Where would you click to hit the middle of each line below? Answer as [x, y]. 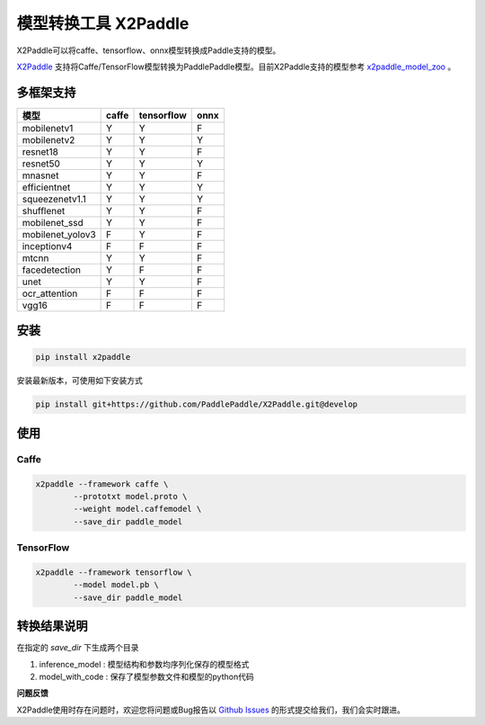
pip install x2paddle [83, 357]
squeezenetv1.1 [54, 199]
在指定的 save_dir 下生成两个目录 [78, 648]
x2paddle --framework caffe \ [102, 484]
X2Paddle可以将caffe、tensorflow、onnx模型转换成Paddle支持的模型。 [149, 50]
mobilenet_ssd [53, 222]
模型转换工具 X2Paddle [103, 23]
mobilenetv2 [48, 139]
